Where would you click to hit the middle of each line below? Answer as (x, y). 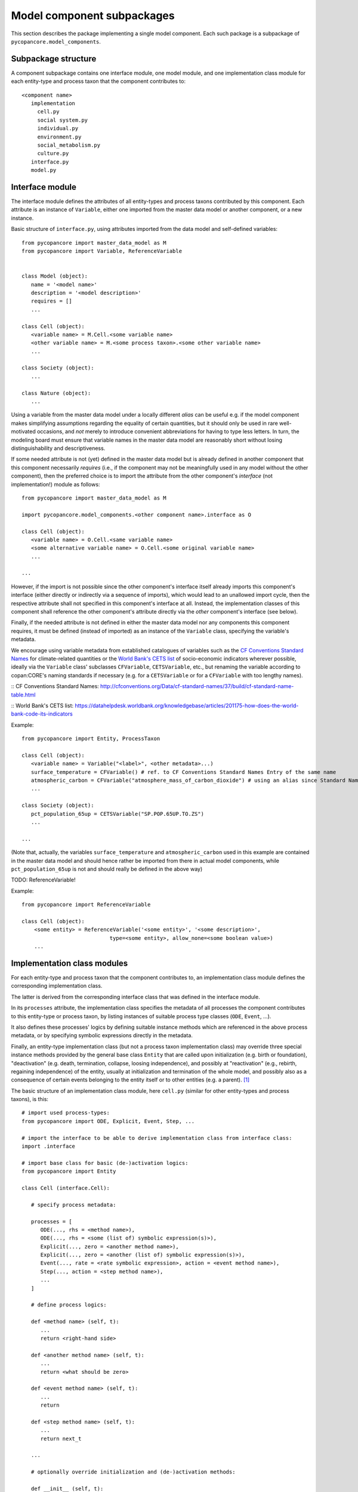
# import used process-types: (66, 1113)
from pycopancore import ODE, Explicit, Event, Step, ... (108, 1121)
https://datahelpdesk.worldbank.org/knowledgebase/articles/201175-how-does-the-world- (187, 705)
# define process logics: (69, 1305)
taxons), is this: (30, 1099)
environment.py (59, 137)
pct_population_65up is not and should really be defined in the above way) (107, 869)
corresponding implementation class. (57, 986)
